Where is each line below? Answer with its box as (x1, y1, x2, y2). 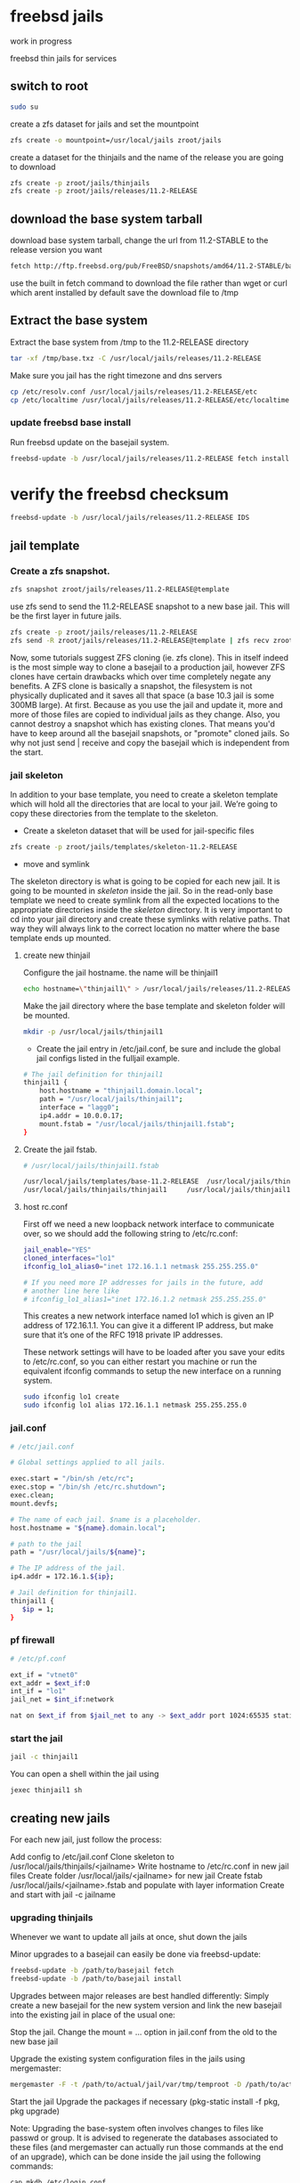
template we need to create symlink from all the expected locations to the (10, 895, 280, 905)
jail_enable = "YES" (22, 1246, 92, 1254)
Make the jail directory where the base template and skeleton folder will (22, 1000, 286, 1011)
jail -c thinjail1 (10, 1752, 78, 1762)
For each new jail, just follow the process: (10, 1834, 163, 1845)
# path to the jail (10, 1539, 83, 1548)
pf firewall (10, 1634, 55, 1646)
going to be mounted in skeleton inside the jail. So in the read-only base (10, 885, 274, 896)
